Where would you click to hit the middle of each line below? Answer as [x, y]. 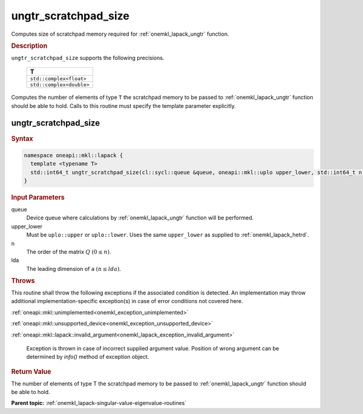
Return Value [31, 372]
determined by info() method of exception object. [88, 357]
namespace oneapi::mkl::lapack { [74, 155]
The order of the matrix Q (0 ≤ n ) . [69, 252]
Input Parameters [38, 198]
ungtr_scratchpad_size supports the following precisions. [88, 58]
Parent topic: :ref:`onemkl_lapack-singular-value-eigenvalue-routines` [99, 403]
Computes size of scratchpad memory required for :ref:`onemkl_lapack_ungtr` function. [120, 34]
